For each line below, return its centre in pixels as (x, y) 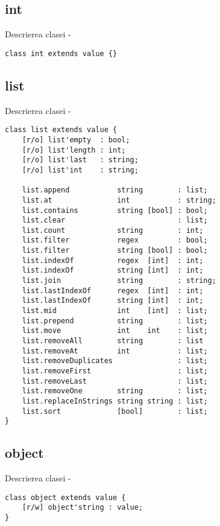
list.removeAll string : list (113, 341)
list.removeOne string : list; (115, 391)
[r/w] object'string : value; (83, 508)
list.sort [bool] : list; (115, 411)
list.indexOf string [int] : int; (113, 271)
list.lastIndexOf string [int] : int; (113, 301)
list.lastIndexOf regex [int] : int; (113, 290)
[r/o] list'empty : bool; (76, 140)
